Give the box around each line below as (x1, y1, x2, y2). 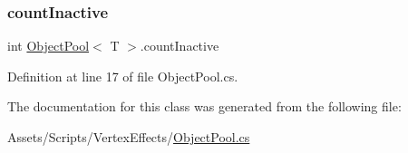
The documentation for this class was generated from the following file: (7, 97, 402, 116)
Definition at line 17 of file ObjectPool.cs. (7, 66, 238, 85)
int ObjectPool (7, 36, 90, 55)
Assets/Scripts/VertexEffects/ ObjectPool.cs (7, 128, 250, 146)
